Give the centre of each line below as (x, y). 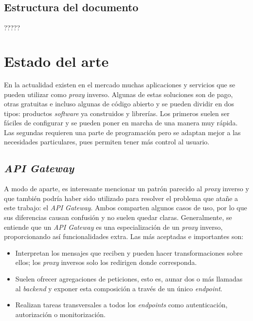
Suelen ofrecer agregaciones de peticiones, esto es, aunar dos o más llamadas (129, 279)
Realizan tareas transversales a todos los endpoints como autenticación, (121, 305)
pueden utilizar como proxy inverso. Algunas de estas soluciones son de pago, (118, 94)
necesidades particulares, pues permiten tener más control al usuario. (107, 142)
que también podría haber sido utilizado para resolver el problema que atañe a (121, 198)
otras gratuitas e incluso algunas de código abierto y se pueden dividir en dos (119, 104)
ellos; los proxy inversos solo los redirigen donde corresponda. (106, 262)
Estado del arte (56, 61)
